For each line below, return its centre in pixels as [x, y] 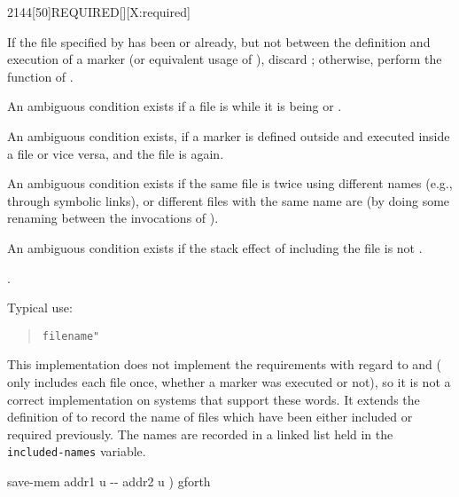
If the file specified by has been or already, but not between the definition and [219, 41]
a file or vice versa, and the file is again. [116, 153]
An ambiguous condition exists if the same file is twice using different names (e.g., [230, 183]
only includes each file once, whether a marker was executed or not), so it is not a [229, 381]
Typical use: [40, 308]
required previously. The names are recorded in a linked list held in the [200, 434]
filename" [71, 336]
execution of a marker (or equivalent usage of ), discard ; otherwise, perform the [225, 59]
